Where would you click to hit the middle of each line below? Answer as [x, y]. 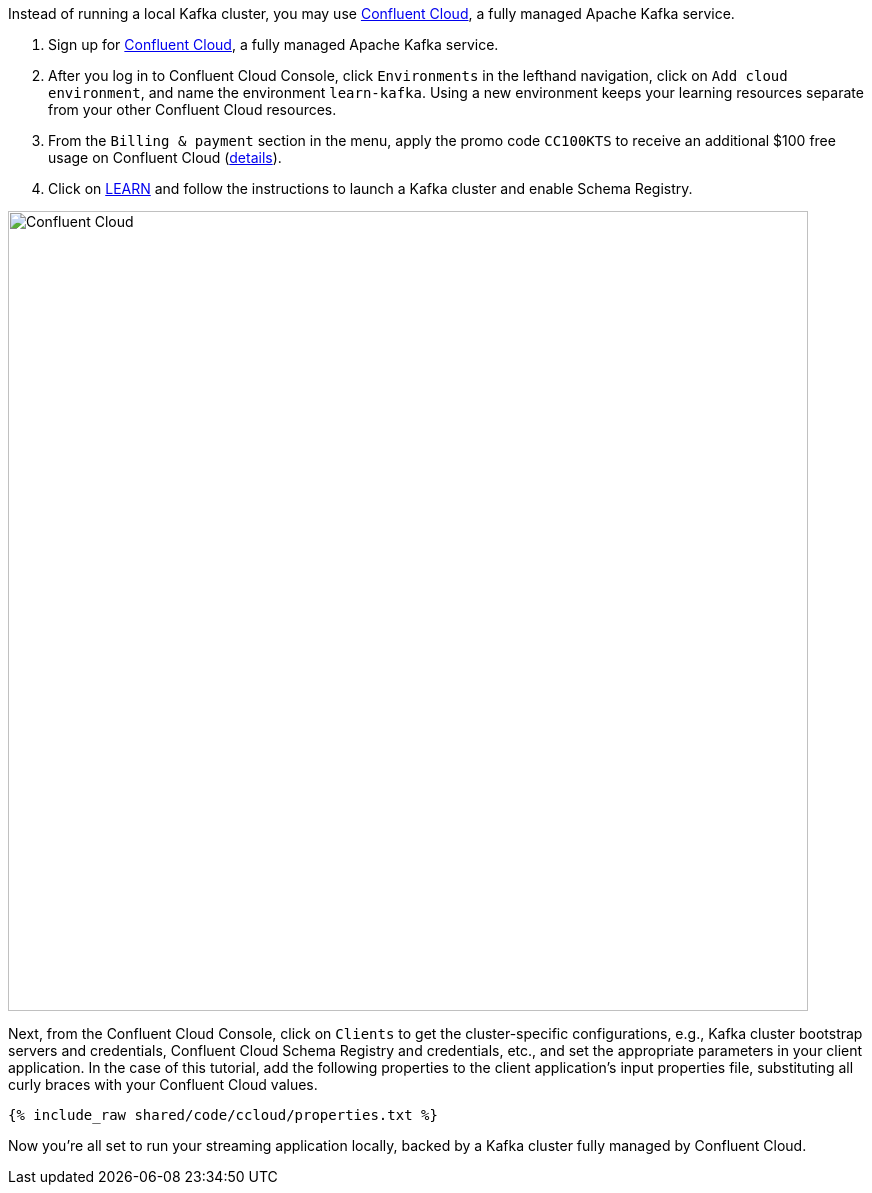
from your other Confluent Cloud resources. [192, 109]
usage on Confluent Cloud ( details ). [165, 157]
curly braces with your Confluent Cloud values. [163, 1084]
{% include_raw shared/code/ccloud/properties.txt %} [223, 1115]
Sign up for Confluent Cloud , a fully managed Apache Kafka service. [273, 44]
